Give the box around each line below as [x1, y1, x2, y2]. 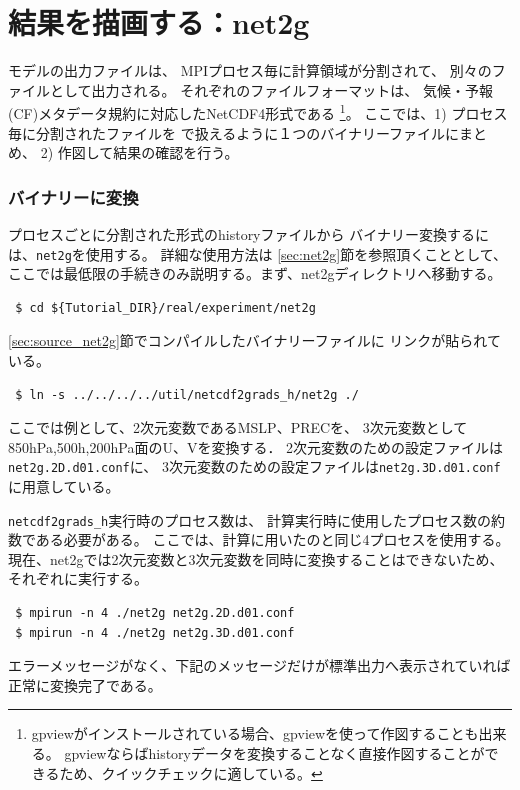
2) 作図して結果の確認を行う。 [40, 142, 239, 163]
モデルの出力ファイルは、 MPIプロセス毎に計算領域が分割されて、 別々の [8, 60, 492, 81]
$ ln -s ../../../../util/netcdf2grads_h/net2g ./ [15, 387, 359, 402]
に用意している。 [8, 476, 120, 497]
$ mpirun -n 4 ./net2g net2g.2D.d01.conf [15, 606, 295, 621]
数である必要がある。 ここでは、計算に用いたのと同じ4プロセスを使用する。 [8, 529, 510, 550]
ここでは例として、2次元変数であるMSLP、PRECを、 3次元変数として [8, 417, 468, 438]
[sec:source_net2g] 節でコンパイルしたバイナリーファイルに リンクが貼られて [8, 330, 501, 351]
